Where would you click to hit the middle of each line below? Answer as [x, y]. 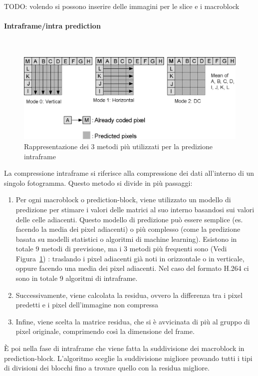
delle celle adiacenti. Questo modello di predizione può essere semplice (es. [129, 219]
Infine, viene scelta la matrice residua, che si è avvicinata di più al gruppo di [133, 321]
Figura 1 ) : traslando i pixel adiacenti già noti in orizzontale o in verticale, [130, 258]
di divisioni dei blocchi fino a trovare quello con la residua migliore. [107, 368]
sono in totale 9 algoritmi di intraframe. [77, 278]
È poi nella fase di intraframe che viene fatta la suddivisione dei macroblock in [124, 348]
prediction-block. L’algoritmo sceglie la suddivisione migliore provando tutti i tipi [128, 358]
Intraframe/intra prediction [52, 26]
